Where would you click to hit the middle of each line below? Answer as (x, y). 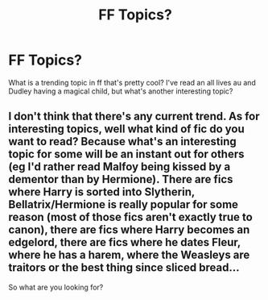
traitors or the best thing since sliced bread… (124, 268)
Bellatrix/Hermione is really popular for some (124, 204)
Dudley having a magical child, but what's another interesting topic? (121, 91)
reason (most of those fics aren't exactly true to (131, 217)
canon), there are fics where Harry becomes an (129, 230)
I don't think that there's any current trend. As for (134, 117)
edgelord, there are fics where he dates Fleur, (125, 242)
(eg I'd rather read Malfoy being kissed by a (120, 167)
